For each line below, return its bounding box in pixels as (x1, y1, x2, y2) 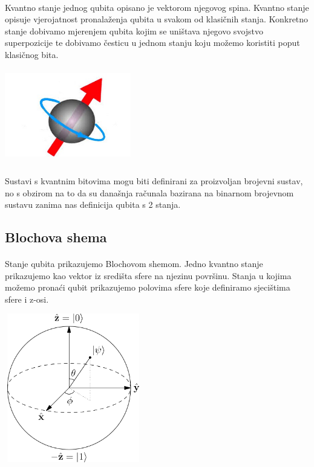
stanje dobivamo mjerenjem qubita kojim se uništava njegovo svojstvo (5, 24, 264, 37)
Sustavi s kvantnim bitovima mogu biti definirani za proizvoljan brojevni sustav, (5, 174, 303, 187)
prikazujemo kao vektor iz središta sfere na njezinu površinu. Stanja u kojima (5, 269, 292, 282)
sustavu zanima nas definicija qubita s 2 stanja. (5, 198, 181, 211)
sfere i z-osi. (5, 292, 49, 305)
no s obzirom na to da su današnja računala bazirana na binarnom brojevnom (5, 186, 294, 199)
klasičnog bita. (5, 48, 59, 60)
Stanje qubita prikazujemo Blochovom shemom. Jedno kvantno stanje (5, 257, 263, 270)
